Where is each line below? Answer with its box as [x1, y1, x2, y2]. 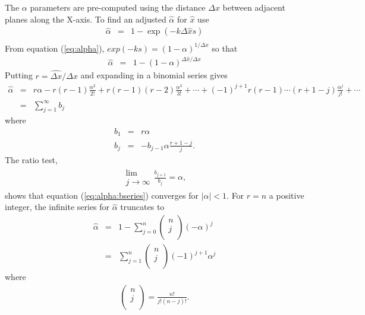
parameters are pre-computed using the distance [30, 1, 206, 13]
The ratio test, [5, 154, 58, 166]
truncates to [120, 201, 165, 213]
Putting [5, 69, 33, 81]
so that [212, 42, 238, 54]
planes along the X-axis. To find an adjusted [5, 12, 166, 25]
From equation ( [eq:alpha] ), [5, 42, 105, 54]
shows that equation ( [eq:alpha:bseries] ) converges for [5, 189, 199, 201]
